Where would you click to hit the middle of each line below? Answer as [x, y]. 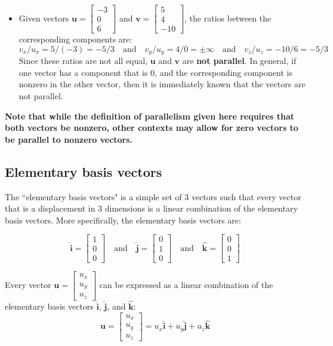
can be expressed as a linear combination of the [186, 285]
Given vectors [44, 18]
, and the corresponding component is [223, 72]
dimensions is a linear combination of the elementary [201, 208]
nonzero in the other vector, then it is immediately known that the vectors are [162, 84]
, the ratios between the [228, 18]
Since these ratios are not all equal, [83, 61]
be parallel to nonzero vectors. [69, 139]
